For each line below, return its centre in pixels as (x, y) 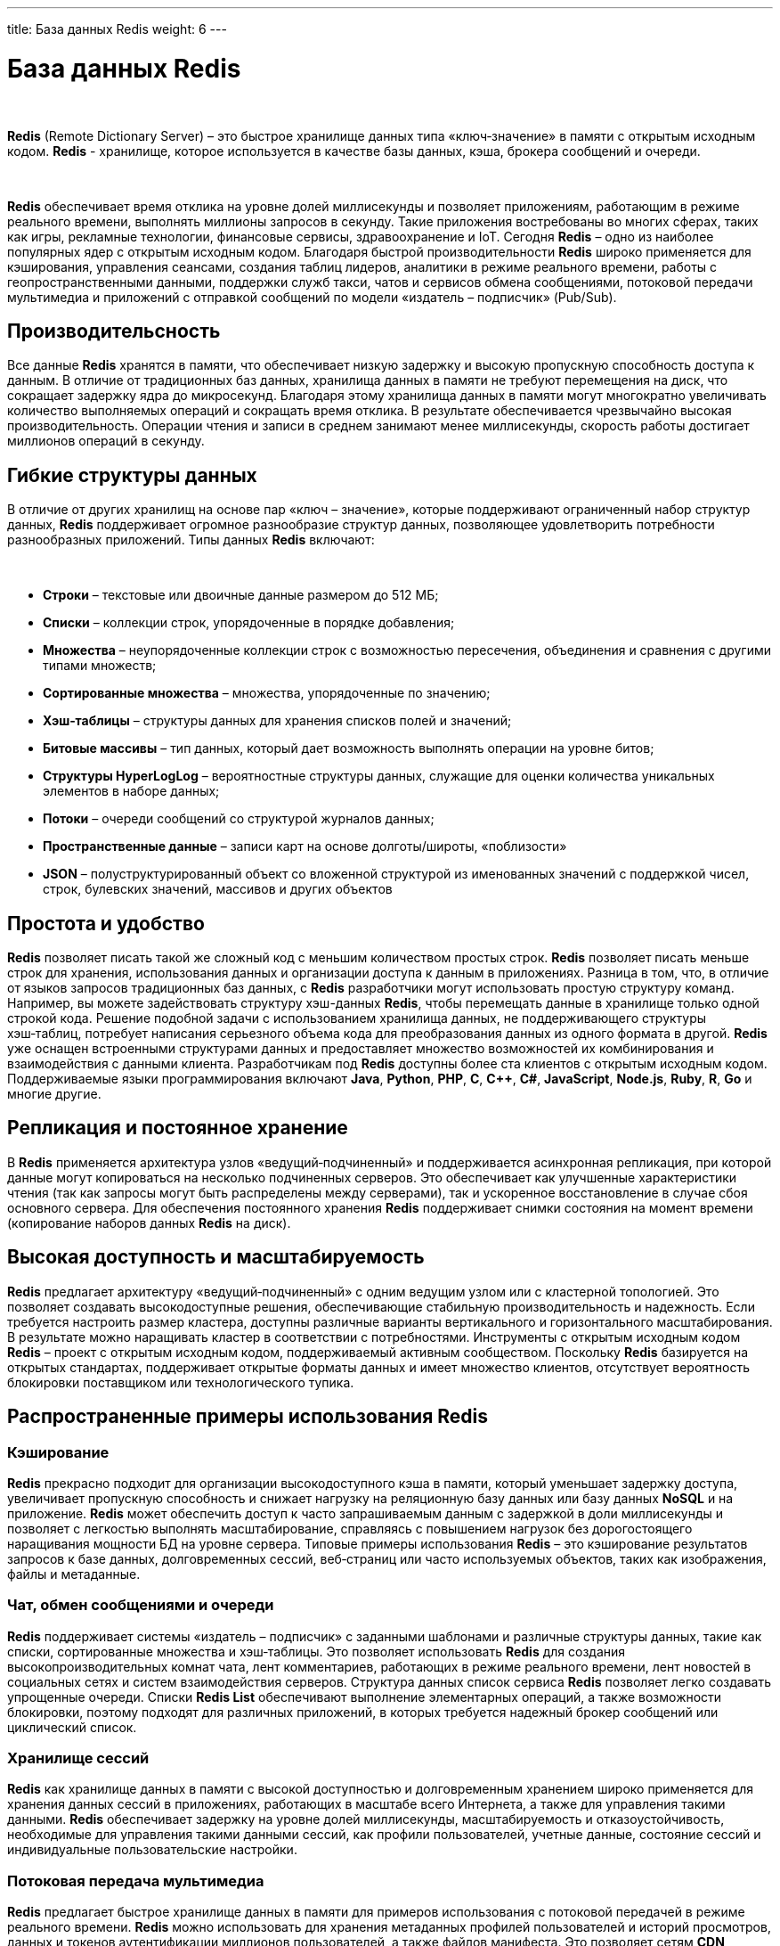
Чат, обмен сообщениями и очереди (141, 1605)
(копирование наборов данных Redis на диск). (149, 1222)
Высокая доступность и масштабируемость (216, 1257)
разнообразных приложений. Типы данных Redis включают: (191, 540)
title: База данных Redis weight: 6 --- (117, 29)
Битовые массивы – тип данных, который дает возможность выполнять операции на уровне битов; (349, 748)
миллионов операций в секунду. (106, 441)
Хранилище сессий (78, 1758)
